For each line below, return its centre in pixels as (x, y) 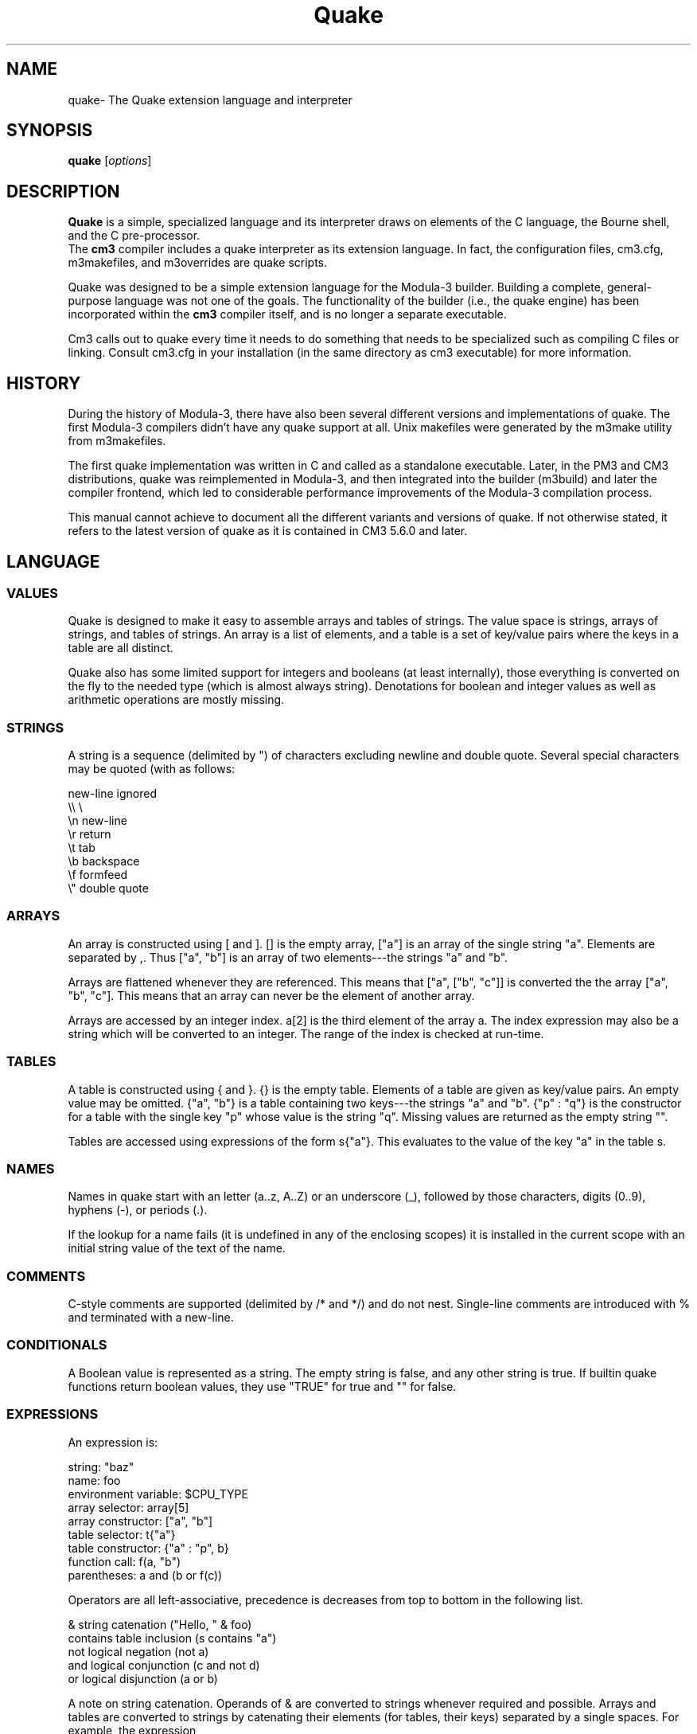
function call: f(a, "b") (125, 1561)
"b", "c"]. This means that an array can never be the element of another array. (271, 995)
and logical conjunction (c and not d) (164, 1665)
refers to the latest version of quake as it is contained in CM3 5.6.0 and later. (268, 531)
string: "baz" (101, 1466)
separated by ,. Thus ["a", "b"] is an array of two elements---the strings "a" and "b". (288, 957)
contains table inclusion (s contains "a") (172, 1638)
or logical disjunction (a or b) (143, 1678)
